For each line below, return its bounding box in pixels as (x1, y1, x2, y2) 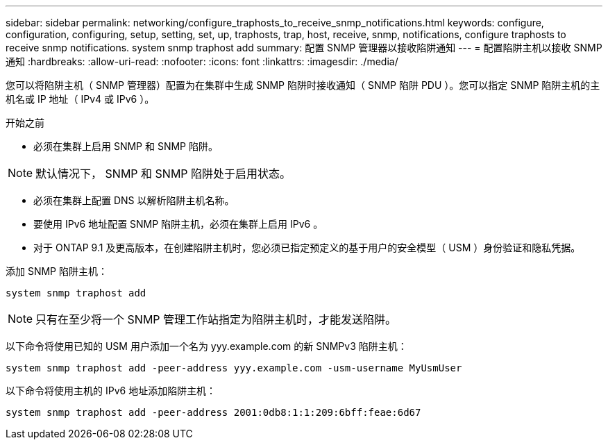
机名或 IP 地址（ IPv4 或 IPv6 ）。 (6, 93, 155, 105)
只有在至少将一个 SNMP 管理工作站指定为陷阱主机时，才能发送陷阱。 (35, 312, 397, 326)
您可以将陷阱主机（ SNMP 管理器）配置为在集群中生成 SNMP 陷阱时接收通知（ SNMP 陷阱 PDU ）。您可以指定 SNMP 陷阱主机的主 (6, 79, 600, 91)
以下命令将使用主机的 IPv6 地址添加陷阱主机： (6, 385, 217, 396)
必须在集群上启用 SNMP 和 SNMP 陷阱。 (33, 140, 218, 152)
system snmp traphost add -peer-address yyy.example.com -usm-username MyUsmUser (6, 362, 462, 373)
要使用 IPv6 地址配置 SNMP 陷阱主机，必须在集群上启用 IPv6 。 (33, 218, 323, 230)
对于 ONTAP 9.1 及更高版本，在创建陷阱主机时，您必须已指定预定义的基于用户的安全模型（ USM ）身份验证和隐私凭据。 (33, 242, 581, 253)
